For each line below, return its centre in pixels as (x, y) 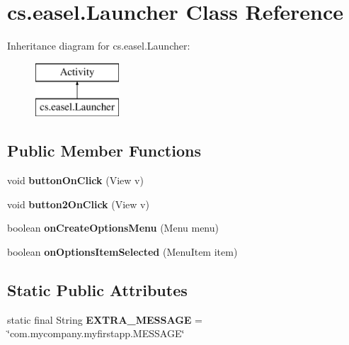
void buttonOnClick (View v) (75, 180)
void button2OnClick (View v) (78, 204)
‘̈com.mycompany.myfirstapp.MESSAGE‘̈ (96, 333)
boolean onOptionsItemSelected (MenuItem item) (122, 251)
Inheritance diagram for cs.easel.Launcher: (99, 46)
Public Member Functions (104, 151)
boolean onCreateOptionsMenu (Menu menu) (113, 228)
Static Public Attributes (97, 289)
